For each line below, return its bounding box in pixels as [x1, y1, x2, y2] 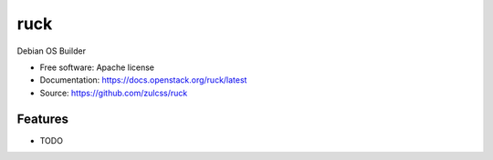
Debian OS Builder [16, 45, 87, 56]
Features [16, 111, 68, 126]
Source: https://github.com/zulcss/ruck [39, 87, 188, 98]
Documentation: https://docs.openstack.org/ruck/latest [39, 75, 247, 85]
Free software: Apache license [39, 62, 155, 73]
